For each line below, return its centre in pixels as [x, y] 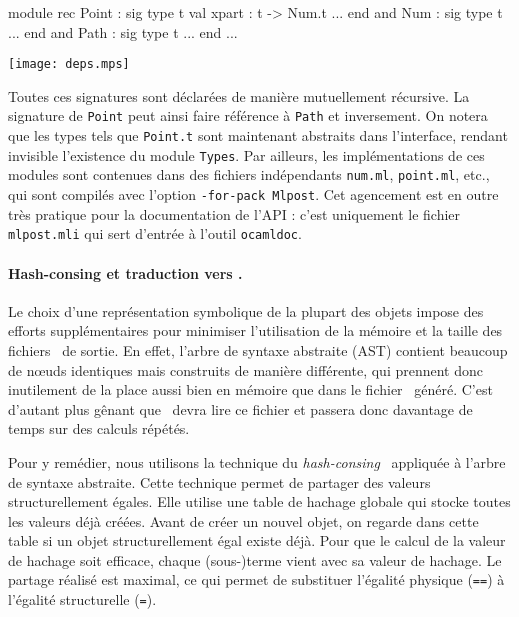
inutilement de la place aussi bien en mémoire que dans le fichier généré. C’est [250, 389]
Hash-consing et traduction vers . [125, 272]
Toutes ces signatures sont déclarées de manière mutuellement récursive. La [239, 95]
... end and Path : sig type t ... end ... [123, 31]
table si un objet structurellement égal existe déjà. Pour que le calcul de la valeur [257, 540]
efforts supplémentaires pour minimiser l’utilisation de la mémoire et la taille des [255, 330]
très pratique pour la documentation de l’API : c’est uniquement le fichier [234, 213]
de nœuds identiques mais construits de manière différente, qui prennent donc [245, 369]
